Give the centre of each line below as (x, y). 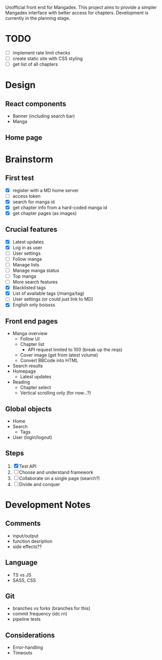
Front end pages (32, 321)
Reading (21, 382)
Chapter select (36, 387)
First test (20, 178)
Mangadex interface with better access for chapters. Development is (77, 13)
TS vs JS (22, 575)
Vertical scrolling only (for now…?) (55, 393)
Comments (23, 523)
